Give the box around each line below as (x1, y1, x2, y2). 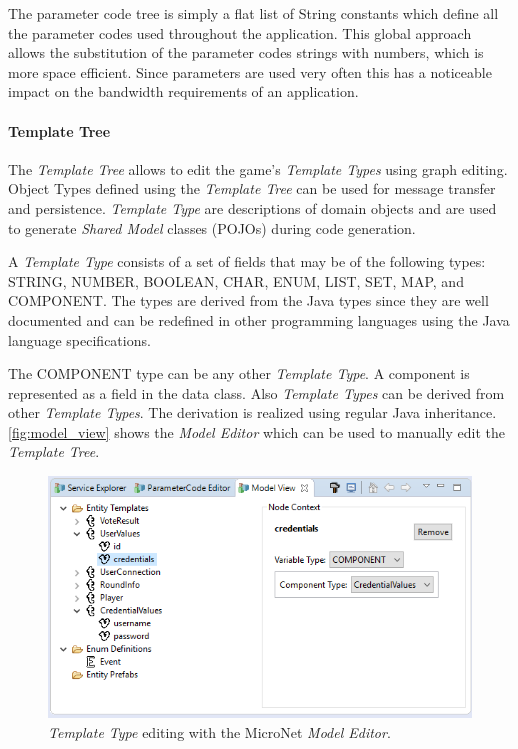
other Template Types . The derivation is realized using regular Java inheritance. (8, 402, 497, 423)
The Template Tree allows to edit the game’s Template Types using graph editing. (8, 158, 508, 179)
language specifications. (8, 329, 151, 350)
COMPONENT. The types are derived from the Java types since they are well (8, 290, 489, 311)
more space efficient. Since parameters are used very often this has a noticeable (8, 61, 492, 82)
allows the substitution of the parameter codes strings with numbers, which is (8, 42, 484, 63)
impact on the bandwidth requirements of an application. (8, 81, 359, 102)
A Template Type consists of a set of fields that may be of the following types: (8, 251, 486, 272)
